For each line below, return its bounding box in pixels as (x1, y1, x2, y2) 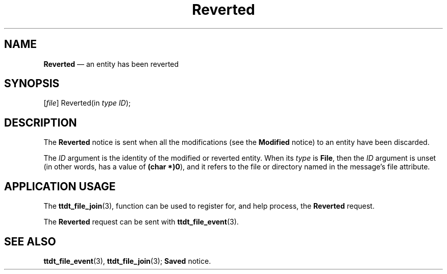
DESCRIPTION (4, 116, 77, 129)
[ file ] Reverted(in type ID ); (43, 98, 131, 108)
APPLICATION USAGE (4, 180, 116, 193)
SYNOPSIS (4, 77, 60, 90)
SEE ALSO (4, 235, 56, 248)
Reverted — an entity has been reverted (43, 59, 179, 68)
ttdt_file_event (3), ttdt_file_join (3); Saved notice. (43, 256, 211, 265)
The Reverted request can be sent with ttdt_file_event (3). (43, 217, 239, 227)
